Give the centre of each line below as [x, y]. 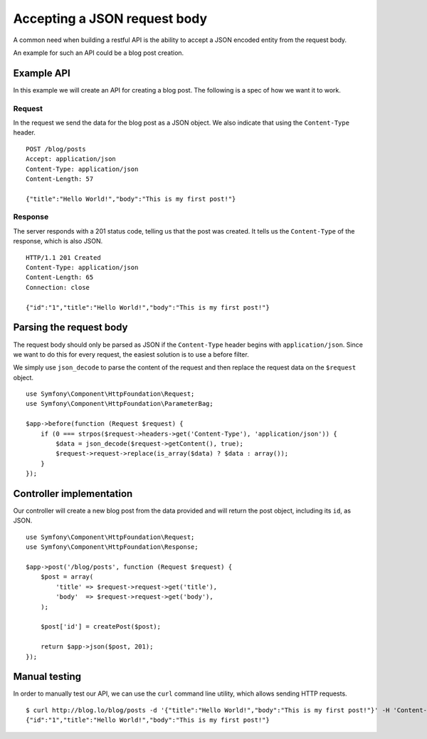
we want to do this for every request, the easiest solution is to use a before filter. [131, 354]
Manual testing [47, 677]
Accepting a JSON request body [110, 19]
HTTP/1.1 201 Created [63, 257]
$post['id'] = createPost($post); [101, 627]
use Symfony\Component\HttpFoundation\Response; [112, 547]
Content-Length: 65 [60, 277]
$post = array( [67, 577]
